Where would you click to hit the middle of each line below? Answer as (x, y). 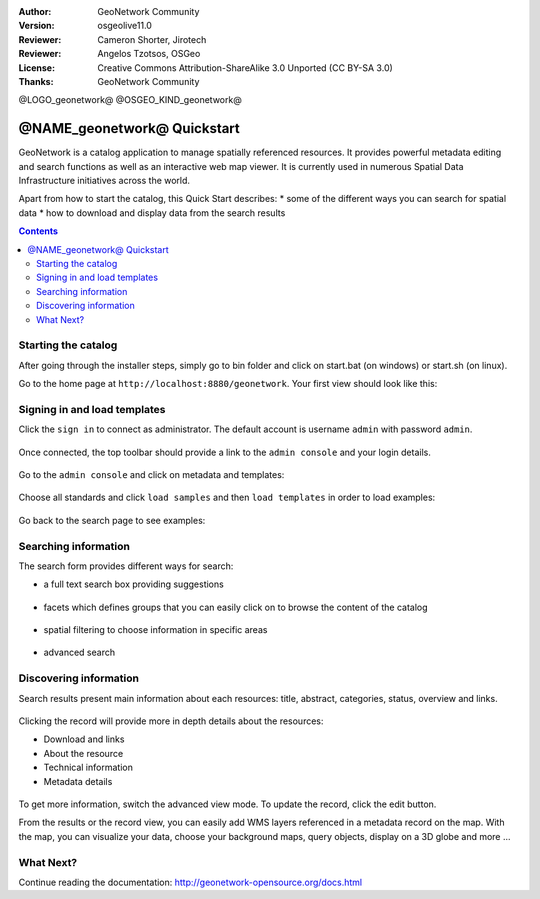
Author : (35, 11)
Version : (36, 26)
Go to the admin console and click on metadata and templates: (151, 474)
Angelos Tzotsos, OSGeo (149, 54)
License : (36, 67)
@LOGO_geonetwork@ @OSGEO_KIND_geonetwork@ (130, 100)
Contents (38, 231)
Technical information (88, 767)
